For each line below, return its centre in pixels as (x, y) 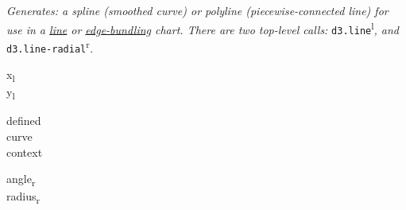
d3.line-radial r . (50, 46)
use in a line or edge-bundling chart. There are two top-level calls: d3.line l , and (203, 28)
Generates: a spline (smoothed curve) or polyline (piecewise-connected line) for (197, 10)
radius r (23, 197)
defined (24, 121)
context (25, 152)
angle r (21, 180)
